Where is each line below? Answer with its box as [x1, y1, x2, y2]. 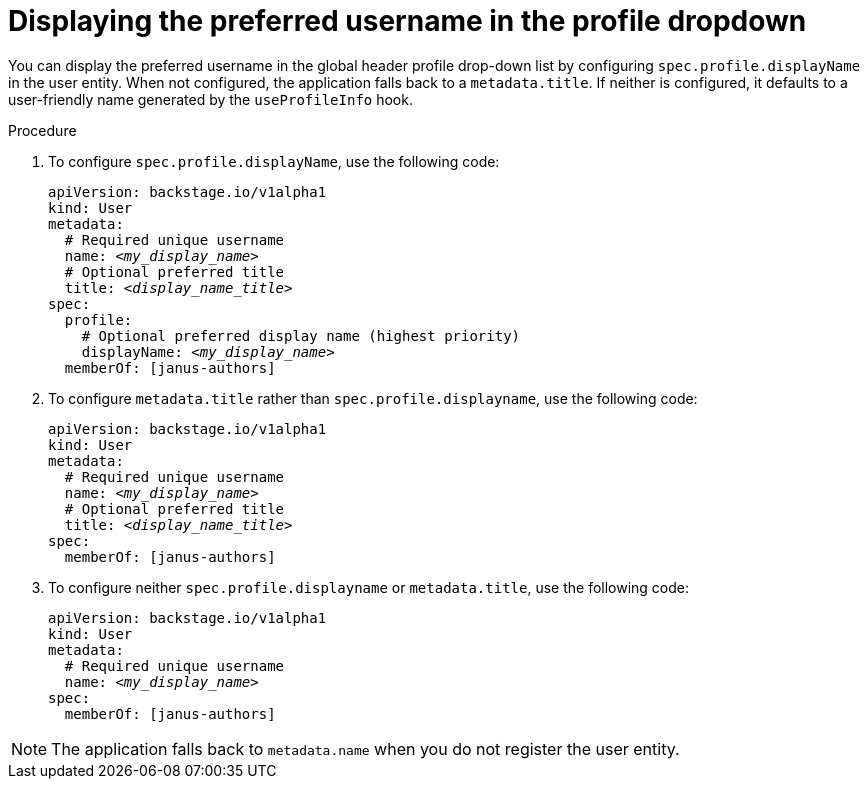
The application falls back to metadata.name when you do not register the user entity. [51, 738, 680, 759]
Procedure [8, 121, 77, 139]
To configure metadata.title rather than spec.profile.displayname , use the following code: [48, 389, 698, 407]
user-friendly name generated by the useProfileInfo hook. [8, 90, 413, 108]
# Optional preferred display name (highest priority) [81, 327, 521, 344]
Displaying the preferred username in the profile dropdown [8, 4, 807, 38]
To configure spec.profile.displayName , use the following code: [48, 152, 500, 170]
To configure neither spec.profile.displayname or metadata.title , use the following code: [48, 578, 690, 596]
